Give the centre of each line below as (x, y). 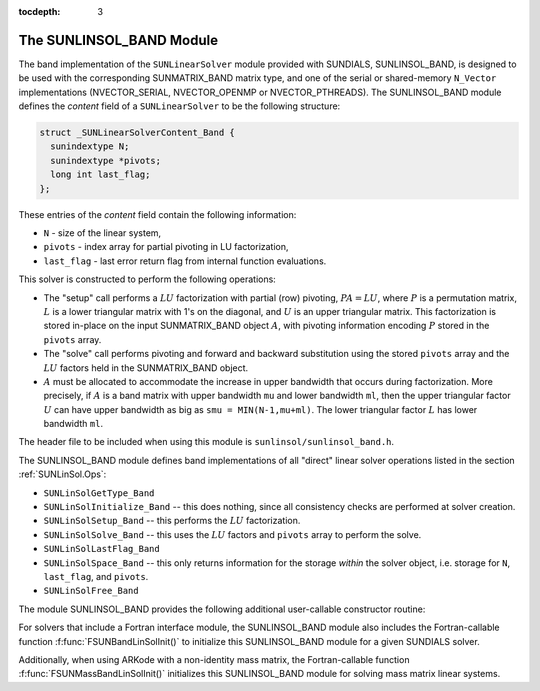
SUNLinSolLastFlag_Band (101, 549)
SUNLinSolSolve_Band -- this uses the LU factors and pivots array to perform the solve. (232, 534)
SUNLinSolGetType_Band (99, 493)
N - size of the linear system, (102, 233)
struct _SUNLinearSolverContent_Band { (137, 133)
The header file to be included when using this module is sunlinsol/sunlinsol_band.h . (206, 442)
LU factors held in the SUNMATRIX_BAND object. (146, 367)
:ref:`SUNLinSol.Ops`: (62, 474)
